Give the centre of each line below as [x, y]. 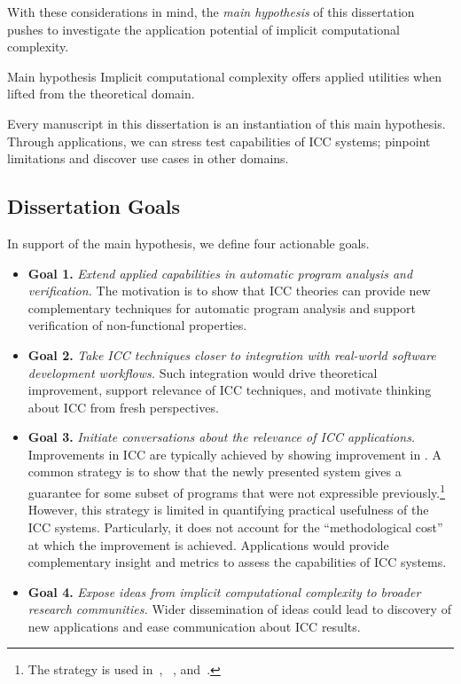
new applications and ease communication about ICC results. [194, 626]
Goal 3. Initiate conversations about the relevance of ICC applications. [222, 437]
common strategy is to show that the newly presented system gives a [215, 472]
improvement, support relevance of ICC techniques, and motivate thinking [230, 390]
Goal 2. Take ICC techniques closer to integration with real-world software [232, 354]
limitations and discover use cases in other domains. [148, 158]
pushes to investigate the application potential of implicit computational [203, 29]
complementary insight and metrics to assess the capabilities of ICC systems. [237, 562]
